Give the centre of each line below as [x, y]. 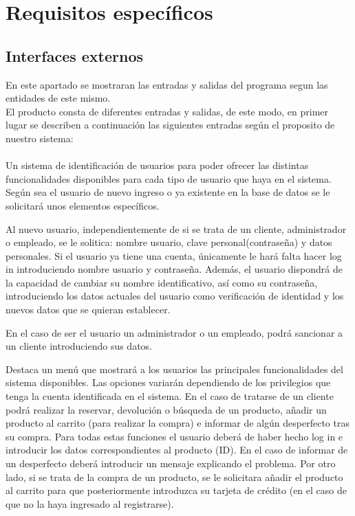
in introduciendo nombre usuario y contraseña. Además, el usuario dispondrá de [174, 269]
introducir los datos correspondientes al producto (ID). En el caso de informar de [177, 450]
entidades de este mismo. [58, 98]
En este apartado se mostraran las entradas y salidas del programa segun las [167, 84]
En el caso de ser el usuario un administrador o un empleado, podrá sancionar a [174, 332]
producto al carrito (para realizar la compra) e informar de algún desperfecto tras [177, 423]
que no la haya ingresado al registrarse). [90, 503]
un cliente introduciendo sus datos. [79, 346]
